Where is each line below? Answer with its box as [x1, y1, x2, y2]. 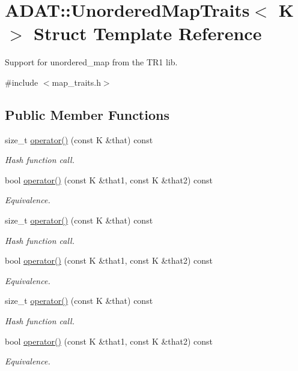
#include [5, 76, 38, 88]
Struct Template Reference [34, 21, 262, 46]
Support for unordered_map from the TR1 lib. [5, 56, 178, 68]
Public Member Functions [5, 105, 169, 123]
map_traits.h [52, 76, 101, 88]
